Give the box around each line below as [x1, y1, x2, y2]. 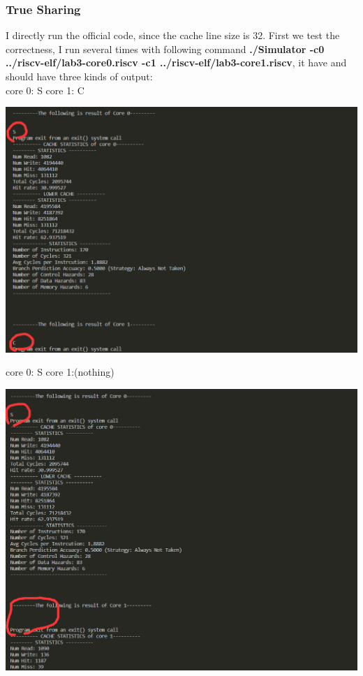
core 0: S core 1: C [6, 82, 84, 97]
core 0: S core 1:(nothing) [6, 365, 114, 379]
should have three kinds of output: [6, 69, 153, 83]
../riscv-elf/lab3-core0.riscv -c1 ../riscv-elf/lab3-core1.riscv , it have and [6, 55, 347, 70]
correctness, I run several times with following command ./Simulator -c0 [6, 41, 325, 56]
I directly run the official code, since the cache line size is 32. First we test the [6, 28, 340, 43]
